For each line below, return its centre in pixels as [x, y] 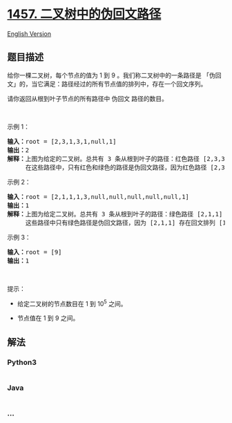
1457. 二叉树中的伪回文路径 [84, 14]
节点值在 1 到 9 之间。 [48, 318]
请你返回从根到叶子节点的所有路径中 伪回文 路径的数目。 [87, 98]
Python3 [22, 362]
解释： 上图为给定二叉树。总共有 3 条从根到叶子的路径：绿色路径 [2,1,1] [115, 214]
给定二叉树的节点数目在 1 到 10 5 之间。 [72, 303]
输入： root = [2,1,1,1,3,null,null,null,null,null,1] [98, 197]
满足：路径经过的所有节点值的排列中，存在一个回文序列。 [125, 84]
